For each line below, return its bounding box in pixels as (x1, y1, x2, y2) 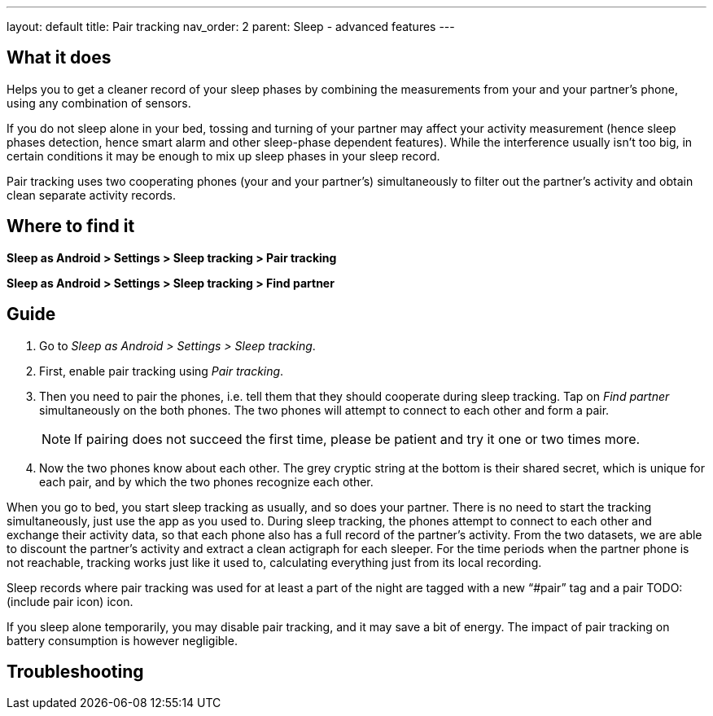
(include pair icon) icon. (7, 594, 133, 608)
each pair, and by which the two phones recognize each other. (39, 474, 374, 489)
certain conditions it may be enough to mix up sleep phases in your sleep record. (7, 148, 440, 163)
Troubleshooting (7, 661, 144, 682)
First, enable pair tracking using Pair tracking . (39, 363, 284, 378)
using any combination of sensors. (7, 95, 191, 110)
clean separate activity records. (7, 187, 176, 202)
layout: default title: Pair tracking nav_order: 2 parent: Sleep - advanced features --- (7, 20, 455, 33)
